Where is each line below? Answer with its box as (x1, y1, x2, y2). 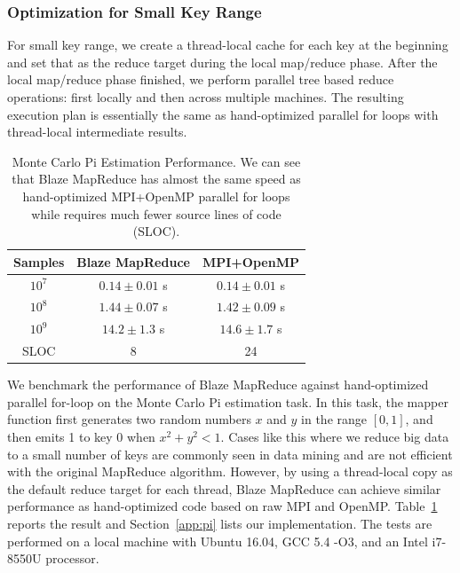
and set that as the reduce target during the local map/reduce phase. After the (7, 52, 438, 71)
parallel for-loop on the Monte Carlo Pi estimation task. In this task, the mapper (7, 392, 448, 411)
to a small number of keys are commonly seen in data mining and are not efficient (7, 444, 453, 463)
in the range (301, 410, 368, 428)
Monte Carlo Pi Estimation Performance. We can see (12, 152, 301, 170)
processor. (45, 549, 99, 568)
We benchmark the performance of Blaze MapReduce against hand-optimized (7, 375, 429, 394)
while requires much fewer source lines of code (31, 204, 282, 223)
